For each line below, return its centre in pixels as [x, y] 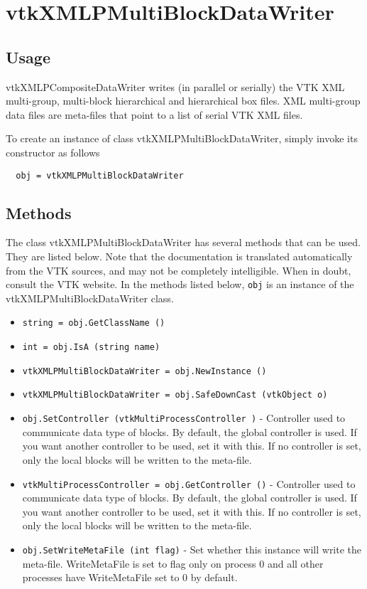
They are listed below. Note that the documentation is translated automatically [179, 256]
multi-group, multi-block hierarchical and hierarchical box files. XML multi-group [183, 101]
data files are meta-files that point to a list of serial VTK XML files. [154, 114]
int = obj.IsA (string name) [91, 347]
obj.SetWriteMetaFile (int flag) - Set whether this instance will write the [192, 549]
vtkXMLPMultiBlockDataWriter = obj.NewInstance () [144, 371]
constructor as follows [53, 152]
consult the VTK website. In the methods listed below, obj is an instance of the [180, 284]
